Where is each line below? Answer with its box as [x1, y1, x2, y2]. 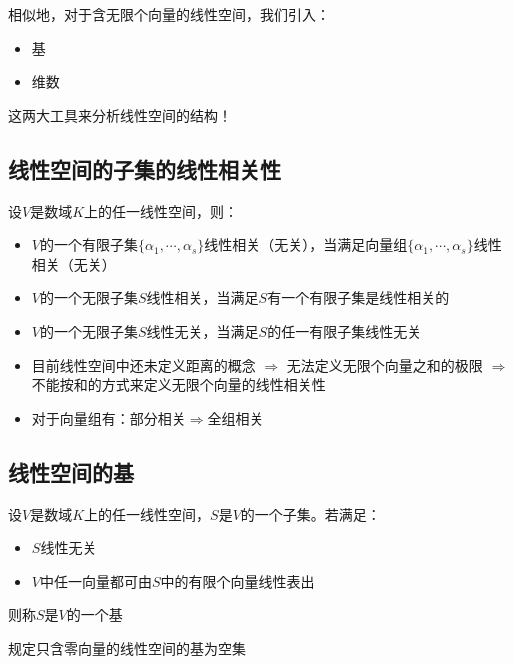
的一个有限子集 [39, 234, 138, 255]
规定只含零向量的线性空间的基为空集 [8, 637, 246, 658]
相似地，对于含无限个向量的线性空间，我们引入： [8, 4, 330, 24]
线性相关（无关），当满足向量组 [204, 234, 408, 255]
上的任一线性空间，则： [84, 200, 239, 221]
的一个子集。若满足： [240, 503, 381, 524]
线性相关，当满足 [146, 287, 259, 308]
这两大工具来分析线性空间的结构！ [8, 104, 232, 125]
